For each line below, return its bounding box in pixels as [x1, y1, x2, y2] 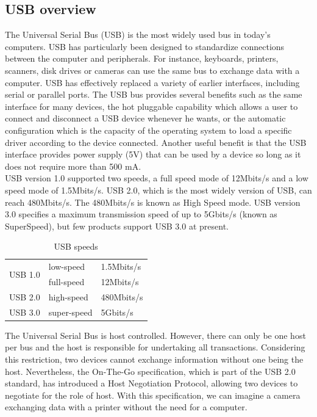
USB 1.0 [9, 267, 40, 280]
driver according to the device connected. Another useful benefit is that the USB [5, 136, 307, 148]
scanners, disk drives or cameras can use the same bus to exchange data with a [5, 63, 300, 76]
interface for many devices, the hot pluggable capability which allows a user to [5, 100, 298, 112]
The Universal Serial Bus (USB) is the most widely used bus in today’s [5, 28, 271, 41]
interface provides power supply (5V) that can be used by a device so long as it [5, 148, 301, 161]
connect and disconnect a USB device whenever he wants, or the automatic [5, 112, 286, 125]
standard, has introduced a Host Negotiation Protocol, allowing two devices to [5, 377, 298, 390]
